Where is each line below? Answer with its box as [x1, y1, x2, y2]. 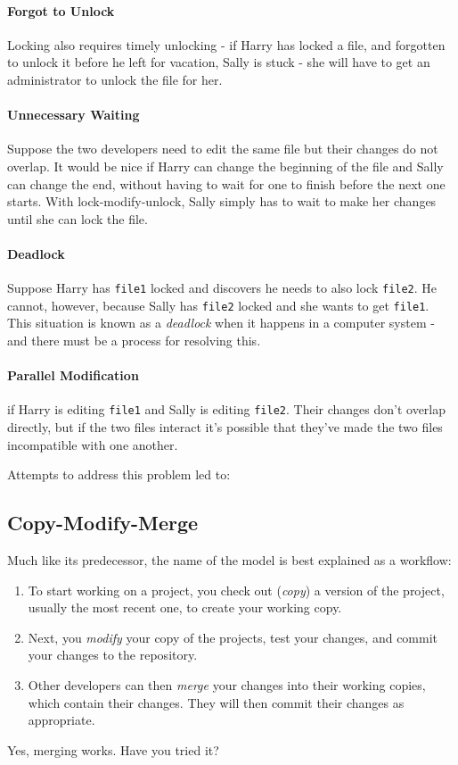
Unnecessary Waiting [7, 105, 140, 124]
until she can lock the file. [7, 209, 148, 228]
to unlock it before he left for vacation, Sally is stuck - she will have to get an [7, 53, 430, 71]
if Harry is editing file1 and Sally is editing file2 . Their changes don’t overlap [7, 400, 446, 419]
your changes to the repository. [28, 645, 198, 664]
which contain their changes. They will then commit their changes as [28, 693, 405, 711]
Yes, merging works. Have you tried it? [7, 740, 219, 759]
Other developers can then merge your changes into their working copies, [28, 676, 426, 694]
